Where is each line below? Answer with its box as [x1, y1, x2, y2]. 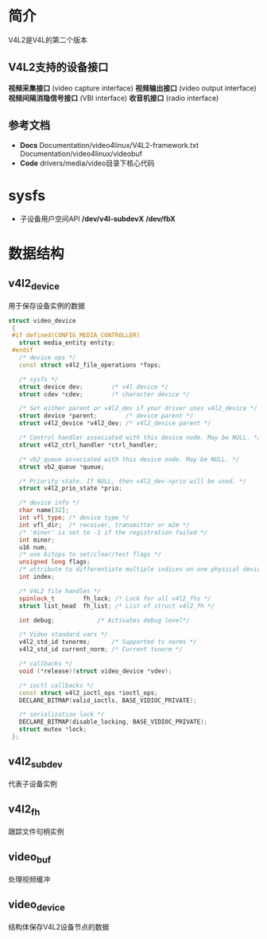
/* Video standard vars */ [18, 631, 109, 638]
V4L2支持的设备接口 [8, 60, 109, 74]
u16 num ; [18, 543, 48, 551]
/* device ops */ [18, 354, 77, 362]
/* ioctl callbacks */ [18, 681, 94, 689]
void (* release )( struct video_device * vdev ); [18, 667, 172, 675]
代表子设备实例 [8, 778, 57, 788]
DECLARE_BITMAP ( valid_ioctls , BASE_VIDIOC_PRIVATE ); [18, 696, 197, 704]
